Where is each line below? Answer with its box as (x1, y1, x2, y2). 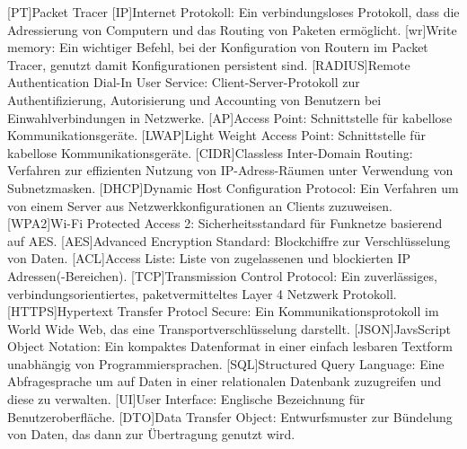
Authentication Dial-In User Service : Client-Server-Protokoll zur (7, 73, 360, 92)
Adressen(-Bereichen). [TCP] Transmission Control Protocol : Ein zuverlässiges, (7, 266, 437, 285)
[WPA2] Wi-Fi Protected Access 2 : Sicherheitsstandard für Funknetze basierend (7, 214, 443, 233)
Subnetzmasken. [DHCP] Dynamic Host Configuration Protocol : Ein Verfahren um (7, 178, 459, 197)
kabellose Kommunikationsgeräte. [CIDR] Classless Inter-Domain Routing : (7, 143, 413, 162)
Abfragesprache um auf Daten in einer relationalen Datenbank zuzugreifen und (7, 372, 442, 391)
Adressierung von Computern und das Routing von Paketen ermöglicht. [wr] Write (7, 20, 457, 39)
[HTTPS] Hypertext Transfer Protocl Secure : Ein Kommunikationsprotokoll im (7, 302, 439, 321)
